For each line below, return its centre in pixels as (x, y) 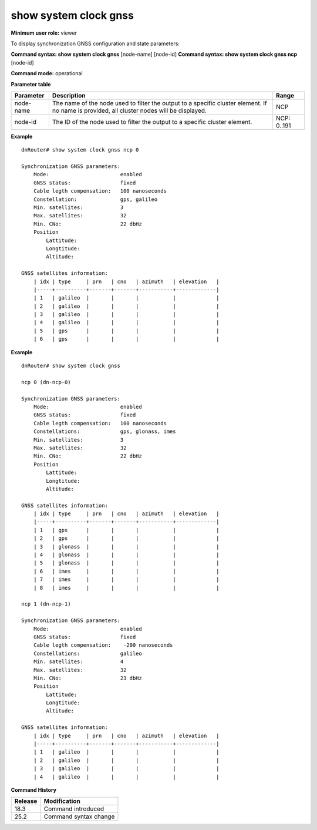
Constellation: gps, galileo (95, 199)
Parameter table (31, 84)
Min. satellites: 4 (78, 662)
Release (26, 801)
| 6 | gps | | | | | (126, 339)
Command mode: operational (47, 73)
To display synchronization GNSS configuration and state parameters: (95, 43)
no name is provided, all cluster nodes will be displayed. (129, 110)
